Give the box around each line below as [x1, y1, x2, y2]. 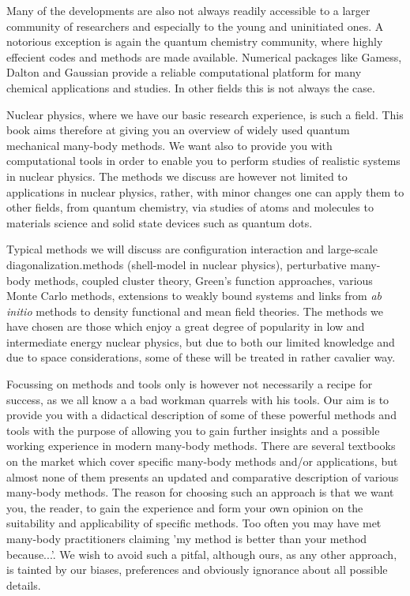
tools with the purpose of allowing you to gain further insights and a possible [6, 422, 380, 438]
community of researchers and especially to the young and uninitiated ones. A [6, 17, 384, 34]
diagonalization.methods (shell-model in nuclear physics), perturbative [6, 256, 347, 272]
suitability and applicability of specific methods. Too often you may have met [6, 515, 382, 531]
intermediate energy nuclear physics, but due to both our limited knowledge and [6, 333, 395, 350]
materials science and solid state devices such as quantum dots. [6, 214, 313, 231]
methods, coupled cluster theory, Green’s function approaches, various [34, 272, 373, 288]
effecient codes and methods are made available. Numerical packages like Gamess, [6, 48, 402, 65]
